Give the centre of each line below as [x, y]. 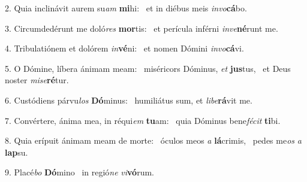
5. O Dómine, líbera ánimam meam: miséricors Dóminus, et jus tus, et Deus [148, 68]
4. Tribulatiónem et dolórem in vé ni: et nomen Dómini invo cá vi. [124, 48]
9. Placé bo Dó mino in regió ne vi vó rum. [79, 172]
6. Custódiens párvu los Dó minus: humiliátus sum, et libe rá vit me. [129, 100]
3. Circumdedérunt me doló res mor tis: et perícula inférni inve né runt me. [142, 28]
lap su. [16, 152]
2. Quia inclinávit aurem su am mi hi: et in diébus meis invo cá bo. [126, 8]
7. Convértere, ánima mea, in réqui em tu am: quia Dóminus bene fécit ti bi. [143, 120]
